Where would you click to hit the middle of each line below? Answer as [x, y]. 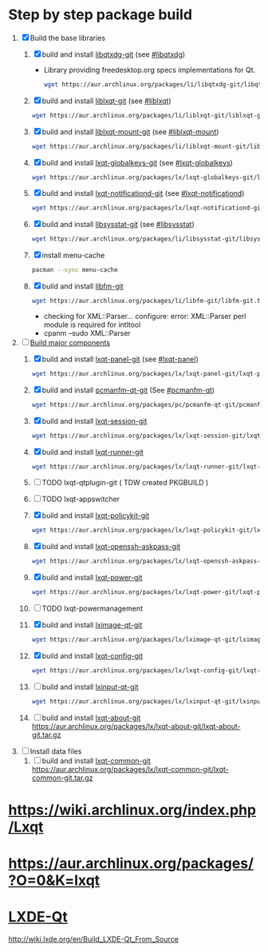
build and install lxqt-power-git [92, 578]
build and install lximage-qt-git [92, 625]
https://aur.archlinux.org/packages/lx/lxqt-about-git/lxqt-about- [136, 726]
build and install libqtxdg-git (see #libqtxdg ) [114, 54]
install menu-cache [73, 255]
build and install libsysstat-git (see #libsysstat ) [118, 225]
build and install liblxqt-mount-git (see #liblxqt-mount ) [130, 131]
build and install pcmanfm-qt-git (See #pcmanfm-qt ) [128, 390]
